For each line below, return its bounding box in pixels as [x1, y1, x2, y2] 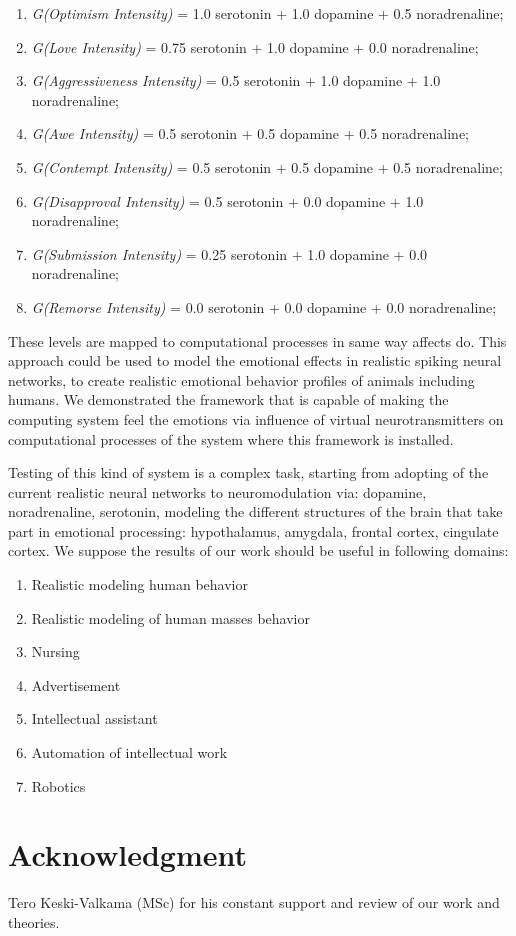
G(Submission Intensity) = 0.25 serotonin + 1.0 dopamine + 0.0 [31, 243, 428, 264]
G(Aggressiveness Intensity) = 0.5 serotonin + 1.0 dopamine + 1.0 [31, 70, 441, 91]
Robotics [31, 775, 86, 796]
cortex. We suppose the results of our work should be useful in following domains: [8, 540, 509, 561]
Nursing [31, 641, 80, 662]
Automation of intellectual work [31, 742, 228, 763]
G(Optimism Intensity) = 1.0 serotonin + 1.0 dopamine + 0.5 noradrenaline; [31, 3, 504, 23]
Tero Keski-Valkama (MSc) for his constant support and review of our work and [8, 892, 500, 913]
